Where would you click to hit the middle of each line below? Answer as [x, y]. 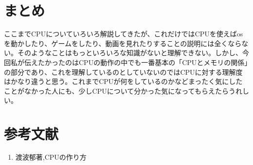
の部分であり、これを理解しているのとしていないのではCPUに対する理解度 [123, 72]
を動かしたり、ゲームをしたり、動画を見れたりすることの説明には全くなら [123, 43]
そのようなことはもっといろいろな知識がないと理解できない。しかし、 [130, 53]
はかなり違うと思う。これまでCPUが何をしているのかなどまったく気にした [123, 81]
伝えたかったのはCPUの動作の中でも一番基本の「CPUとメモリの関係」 [136, 62]
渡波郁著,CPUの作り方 [51, 157]
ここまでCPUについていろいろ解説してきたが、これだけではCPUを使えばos [124, 34]
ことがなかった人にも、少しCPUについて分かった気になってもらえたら [116, 91]
